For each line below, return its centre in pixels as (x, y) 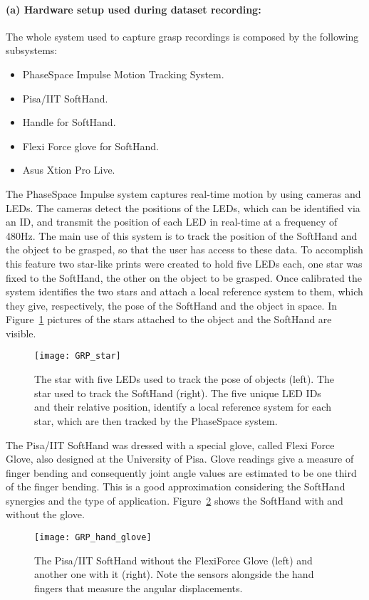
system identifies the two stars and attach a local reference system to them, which (184, 291)
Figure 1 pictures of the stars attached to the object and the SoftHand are (169, 319)
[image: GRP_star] (78, 356)
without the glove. (45, 514)
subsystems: (32, 50)
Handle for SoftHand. (69, 122)
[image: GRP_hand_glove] (93, 538)
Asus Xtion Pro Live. (69, 170)
